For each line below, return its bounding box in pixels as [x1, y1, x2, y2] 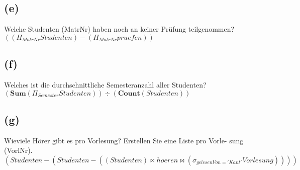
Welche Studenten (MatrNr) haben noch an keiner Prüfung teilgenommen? [4, 24, 235, 34]
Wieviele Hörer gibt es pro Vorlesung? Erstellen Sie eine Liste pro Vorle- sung [4, 135, 244, 145]
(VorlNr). [4, 145, 33, 155]
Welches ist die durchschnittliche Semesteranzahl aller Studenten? [4, 79, 207, 90]
